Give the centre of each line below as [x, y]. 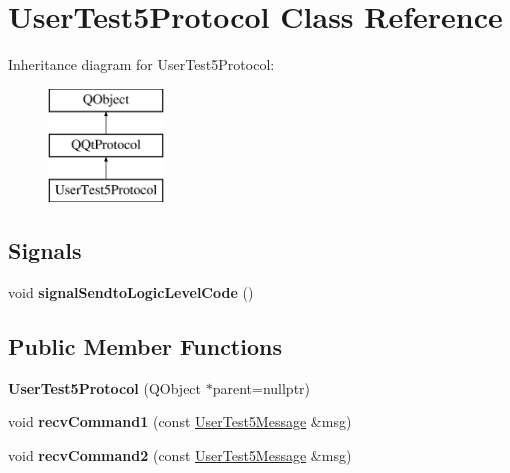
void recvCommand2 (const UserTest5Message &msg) [180, 454]
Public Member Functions [145, 345]
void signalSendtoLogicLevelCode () [131, 291]
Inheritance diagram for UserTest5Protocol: [141, 64]
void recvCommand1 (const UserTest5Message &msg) [180, 421]
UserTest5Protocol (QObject [105, 387]
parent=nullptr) [261, 387]
